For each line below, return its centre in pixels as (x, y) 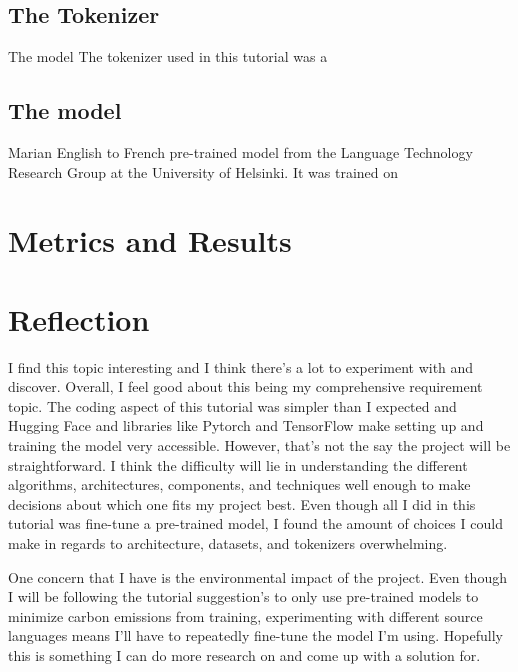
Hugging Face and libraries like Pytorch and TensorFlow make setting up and (246, 425)
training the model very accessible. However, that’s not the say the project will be (259, 445)
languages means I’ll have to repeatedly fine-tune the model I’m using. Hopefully (255, 635)
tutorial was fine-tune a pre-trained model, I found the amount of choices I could (255, 523)
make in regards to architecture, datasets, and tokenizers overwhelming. (228, 543)
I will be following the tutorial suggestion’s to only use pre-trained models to (243, 596)
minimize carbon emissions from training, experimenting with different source (245, 615)
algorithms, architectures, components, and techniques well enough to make (239, 484)
